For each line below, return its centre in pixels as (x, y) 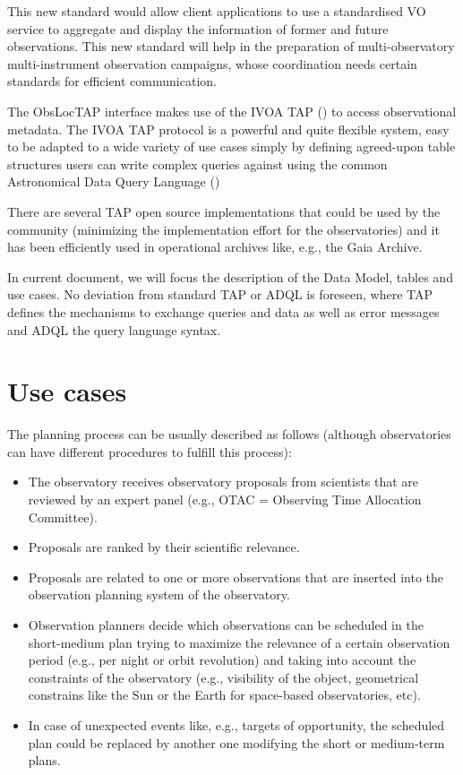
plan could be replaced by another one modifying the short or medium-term (236, 742)
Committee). (63, 517)
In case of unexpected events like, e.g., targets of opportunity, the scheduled (236, 724)
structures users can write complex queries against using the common (197, 164)
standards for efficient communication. (112, 81)
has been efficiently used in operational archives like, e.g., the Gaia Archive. (215, 247)
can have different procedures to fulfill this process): (150, 451)
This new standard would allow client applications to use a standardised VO (217, 11)
